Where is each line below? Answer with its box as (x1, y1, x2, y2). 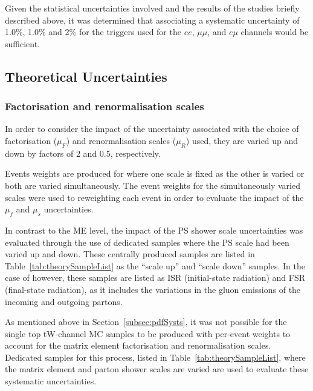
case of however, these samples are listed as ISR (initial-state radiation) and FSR (5, 271, 306, 284)
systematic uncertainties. (5, 375, 97, 387)
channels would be (240, 25, 309, 38)
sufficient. (5, 37, 40, 50)
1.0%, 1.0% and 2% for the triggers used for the (5, 25, 181, 38)
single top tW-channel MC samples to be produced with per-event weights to (5, 327, 291, 340)
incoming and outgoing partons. (5, 295, 123, 307)
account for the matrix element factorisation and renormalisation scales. (5, 339, 271, 352)
